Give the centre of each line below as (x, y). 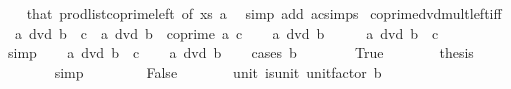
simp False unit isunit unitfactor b (218, 71)
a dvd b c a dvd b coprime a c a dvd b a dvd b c (226, 32)
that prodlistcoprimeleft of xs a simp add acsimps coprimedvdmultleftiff (264, 13)
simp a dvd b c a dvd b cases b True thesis (240, 52)
